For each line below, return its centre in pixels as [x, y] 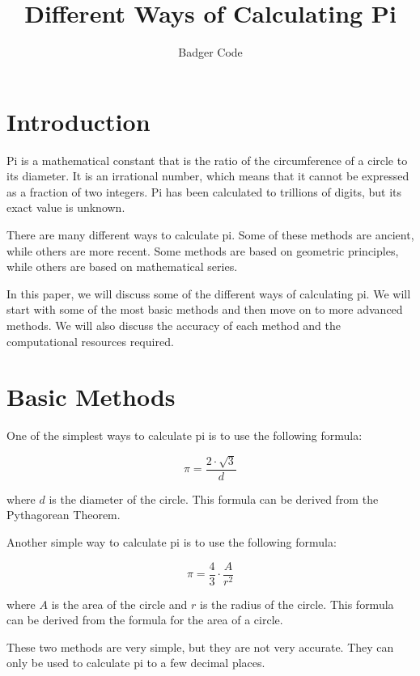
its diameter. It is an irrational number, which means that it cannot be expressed [208, 176]
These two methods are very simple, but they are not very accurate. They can [200, 646]
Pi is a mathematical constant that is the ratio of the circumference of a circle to [207, 160]
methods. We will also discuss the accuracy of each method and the [174, 325]
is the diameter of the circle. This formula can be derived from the [214, 499]
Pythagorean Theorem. [64, 515]
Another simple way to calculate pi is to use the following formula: [172, 541]
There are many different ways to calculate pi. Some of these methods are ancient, [210, 235]
